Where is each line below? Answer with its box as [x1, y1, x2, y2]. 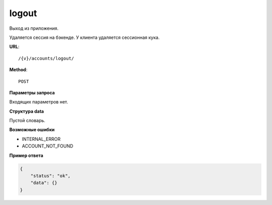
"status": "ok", [30, 173, 71, 179]
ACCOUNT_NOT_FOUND [22, 143, 74, 149]
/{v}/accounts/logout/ [18, 56, 75, 61]
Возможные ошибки [9, 127, 55, 133]
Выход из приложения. [9, 25, 59, 31]
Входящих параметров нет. [9, 99, 69, 105]
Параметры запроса [9, 89, 55, 95]
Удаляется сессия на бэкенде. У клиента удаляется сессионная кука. [9, 34, 160, 40]
